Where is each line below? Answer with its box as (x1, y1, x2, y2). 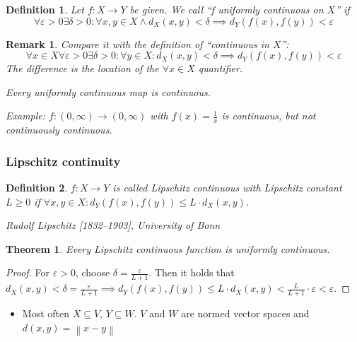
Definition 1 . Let (6, 2, 84, 16)
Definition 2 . (6, 180, 68, 195)
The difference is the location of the (6, 61, 159, 76)
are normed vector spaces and (181, 306, 310, 321)
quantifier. (198, 61, 243, 76)
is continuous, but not (221, 108, 316, 123)
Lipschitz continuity (6, 152, 121, 170)
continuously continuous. (6, 122, 112, 137)
